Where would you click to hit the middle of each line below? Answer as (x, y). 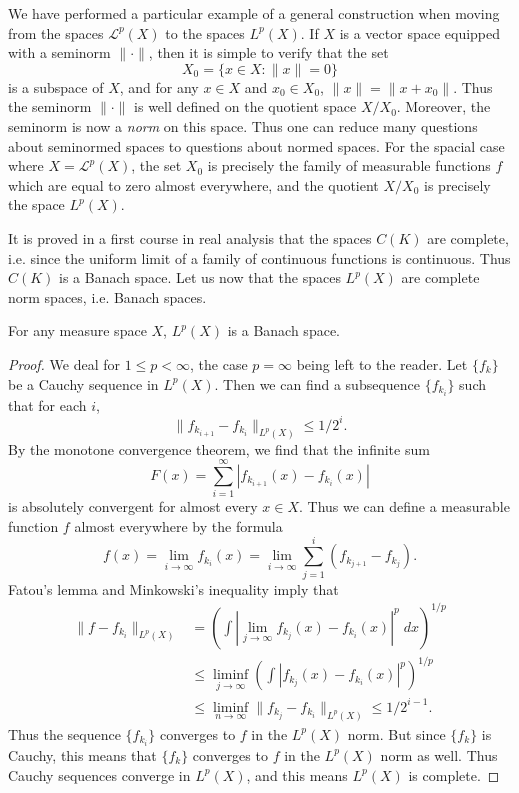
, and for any (159, 86)
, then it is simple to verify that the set (268, 52)
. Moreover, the (443, 106)
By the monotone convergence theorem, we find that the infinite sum (219, 448)
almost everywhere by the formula (178, 525)
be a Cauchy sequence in (83, 383)
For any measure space (77, 330)
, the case (219, 363)
